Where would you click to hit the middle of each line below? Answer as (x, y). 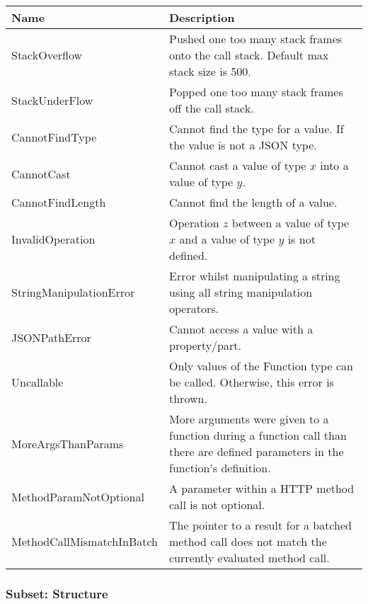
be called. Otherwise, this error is (252, 382)
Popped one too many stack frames (256, 92)
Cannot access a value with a (241, 329)
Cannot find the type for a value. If (257, 129)
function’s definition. (220, 468)
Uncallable (38, 382)
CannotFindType (54, 137)
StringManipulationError (73, 292)
